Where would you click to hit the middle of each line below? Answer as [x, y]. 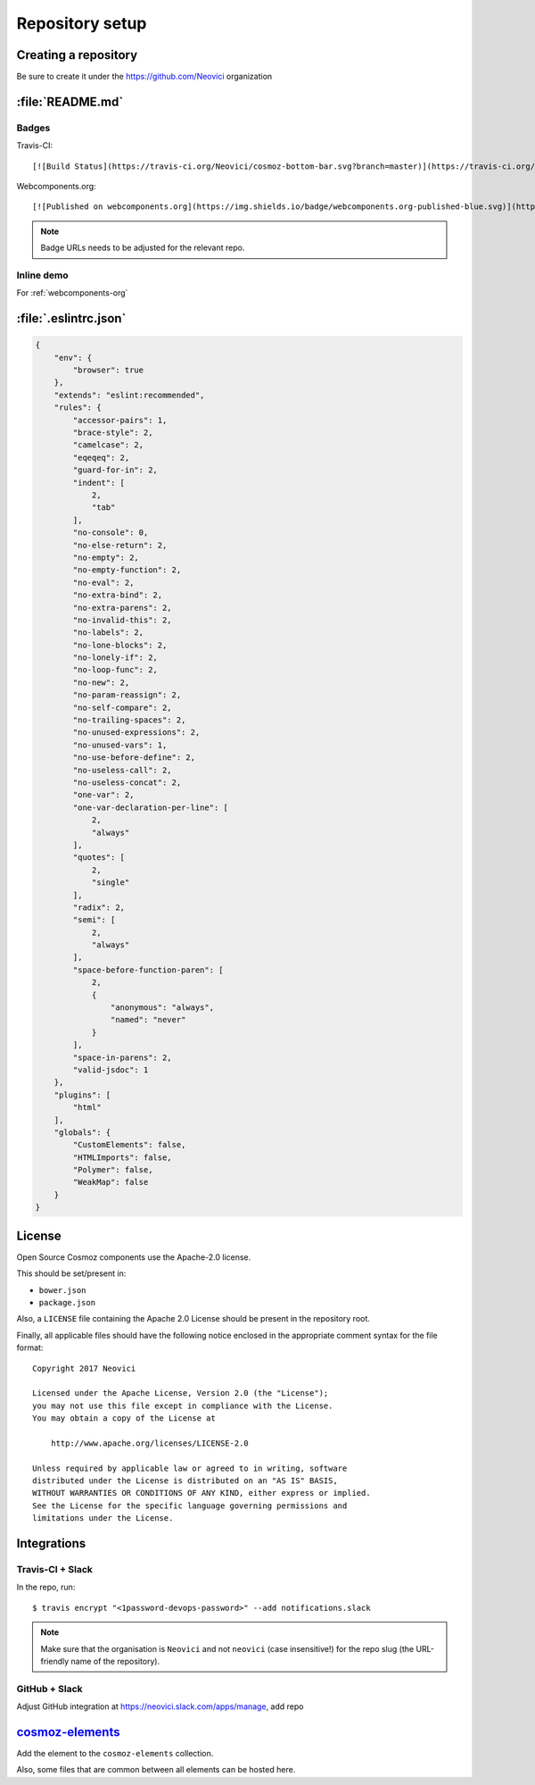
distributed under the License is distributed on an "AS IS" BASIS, [185, 1481]
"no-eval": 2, [103, 582]
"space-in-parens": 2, [123, 1057]
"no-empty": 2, [106, 557]
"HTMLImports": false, [123, 1157]
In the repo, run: [46, 1587]
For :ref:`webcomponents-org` [72, 293]
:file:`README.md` [70, 101]
